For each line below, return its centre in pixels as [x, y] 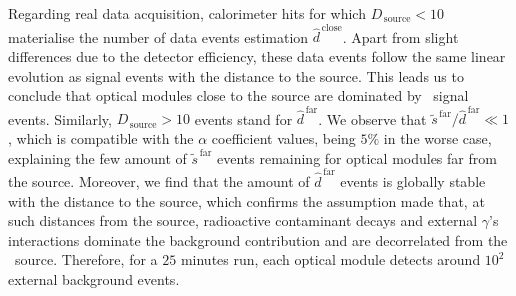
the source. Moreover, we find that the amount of [159, 180]
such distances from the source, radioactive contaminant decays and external [243, 220]
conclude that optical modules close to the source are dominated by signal [238, 95]
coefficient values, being [283, 138]
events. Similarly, [60, 118]
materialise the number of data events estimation [158, 36]
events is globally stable [413, 180]
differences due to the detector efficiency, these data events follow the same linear [257, 55]
